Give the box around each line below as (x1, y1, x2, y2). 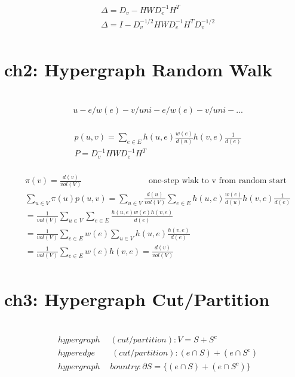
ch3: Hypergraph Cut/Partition (4, 287, 270, 311)
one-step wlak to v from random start (149, 177, 287, 186)
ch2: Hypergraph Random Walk (4, 57, 273, 82)
